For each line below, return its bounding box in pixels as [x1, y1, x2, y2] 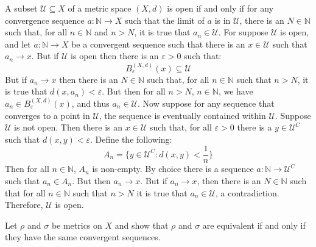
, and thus [71, 96, 110, 109]
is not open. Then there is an [14, 121, 122, 134]
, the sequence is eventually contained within [99, 109, 266, 121]
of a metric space [68, 2, 132, 14]
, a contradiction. [215, 186, 279, 199]
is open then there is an [71, 49, 159, 62]
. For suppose [218, 26, 269, 38]
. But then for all [102, 85, 166, 98]
